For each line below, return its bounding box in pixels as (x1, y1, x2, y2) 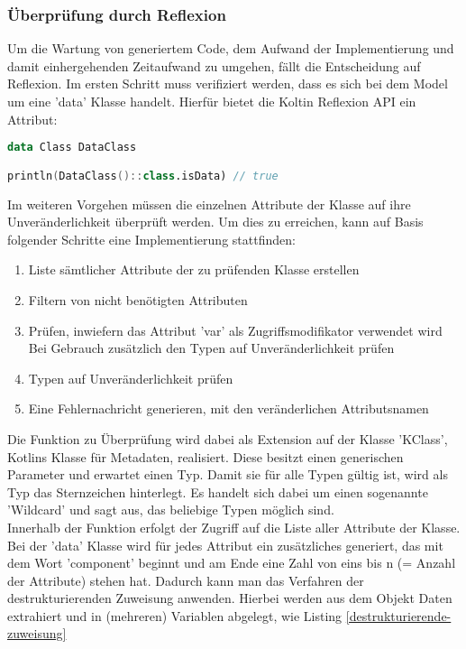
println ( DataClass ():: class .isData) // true (7, 169, 279, 182)
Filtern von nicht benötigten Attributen (28, 290, 248, 309)
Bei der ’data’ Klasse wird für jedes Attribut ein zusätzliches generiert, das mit (7, 535, 443, 554)
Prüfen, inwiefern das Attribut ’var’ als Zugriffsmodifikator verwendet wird (28, 320, 443, 339)
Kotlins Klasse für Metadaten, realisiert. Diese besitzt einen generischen (7, 447, 404, 466)
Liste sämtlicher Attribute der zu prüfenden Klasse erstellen (28, 260, 360, 279)
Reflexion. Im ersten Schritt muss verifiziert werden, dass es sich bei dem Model (7, 74, 448, 93)
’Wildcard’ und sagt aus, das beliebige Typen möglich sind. (7, 500, 334, 519)
